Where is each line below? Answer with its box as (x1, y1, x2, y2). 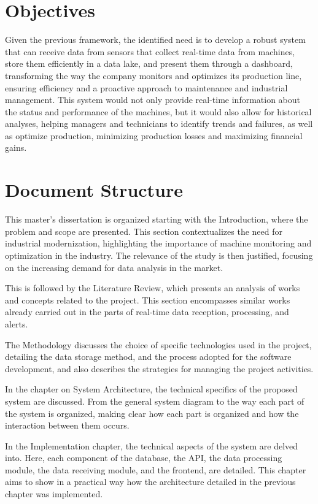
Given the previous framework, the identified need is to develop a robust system (5, 33, 306, 46)
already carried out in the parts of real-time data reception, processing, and (5, 305, 289, 318)
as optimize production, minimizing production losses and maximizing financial (5, 129, 303, 142)
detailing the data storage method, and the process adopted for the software (5, 350, 292, 363)
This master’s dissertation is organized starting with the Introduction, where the (5, 213, 308, 226)
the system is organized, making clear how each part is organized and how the (5, 407, 299, 419)
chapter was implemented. (5, 487, 103, 500)
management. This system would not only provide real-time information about (5, 93, 301, 106)
